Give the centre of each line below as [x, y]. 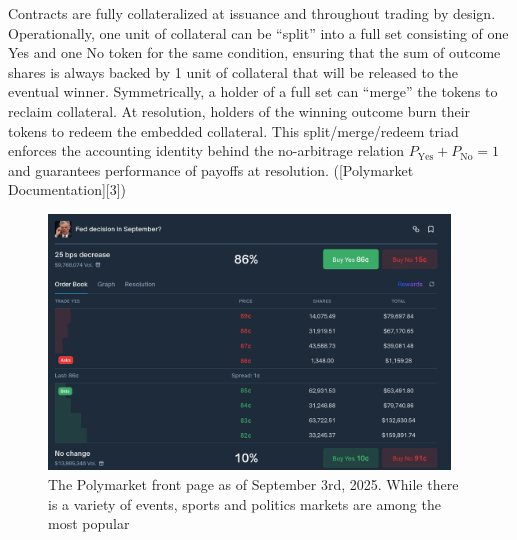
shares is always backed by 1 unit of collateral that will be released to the [233, 71]
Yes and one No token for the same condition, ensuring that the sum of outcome [254, 52]
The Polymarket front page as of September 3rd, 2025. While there [253, 483]
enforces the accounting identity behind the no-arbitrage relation [206, 150]
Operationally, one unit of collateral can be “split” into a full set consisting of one [258, 32]
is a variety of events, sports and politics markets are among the [244, 503]
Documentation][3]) [67, 189]
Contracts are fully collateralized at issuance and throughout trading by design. [252, 13]
